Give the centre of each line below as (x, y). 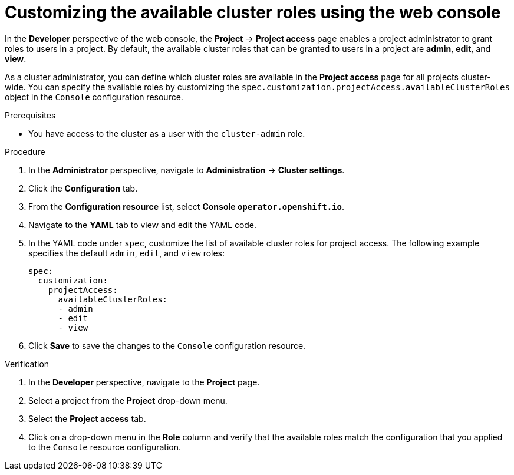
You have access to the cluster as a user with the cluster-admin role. (167, 133)
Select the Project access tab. (87, 418)
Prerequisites (30, 115)
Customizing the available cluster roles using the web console (253, 12)
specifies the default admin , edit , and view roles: (127, 253)
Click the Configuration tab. (83, 188)
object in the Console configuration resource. (94, 97)
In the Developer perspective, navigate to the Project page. (144, 382)
